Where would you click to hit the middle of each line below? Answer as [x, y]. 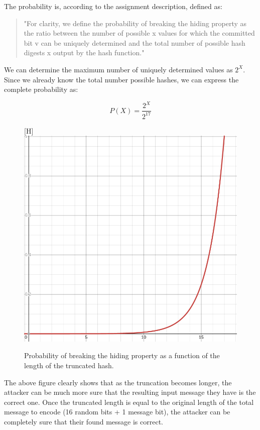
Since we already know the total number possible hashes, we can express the [121, 79]
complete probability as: [41, 89]
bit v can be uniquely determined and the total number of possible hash [135, 42]
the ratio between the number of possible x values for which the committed [139, 33]
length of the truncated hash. [69, 365]
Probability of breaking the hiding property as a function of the [122, 355]
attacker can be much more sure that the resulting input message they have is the [130, 392]
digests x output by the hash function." [84, 52]
